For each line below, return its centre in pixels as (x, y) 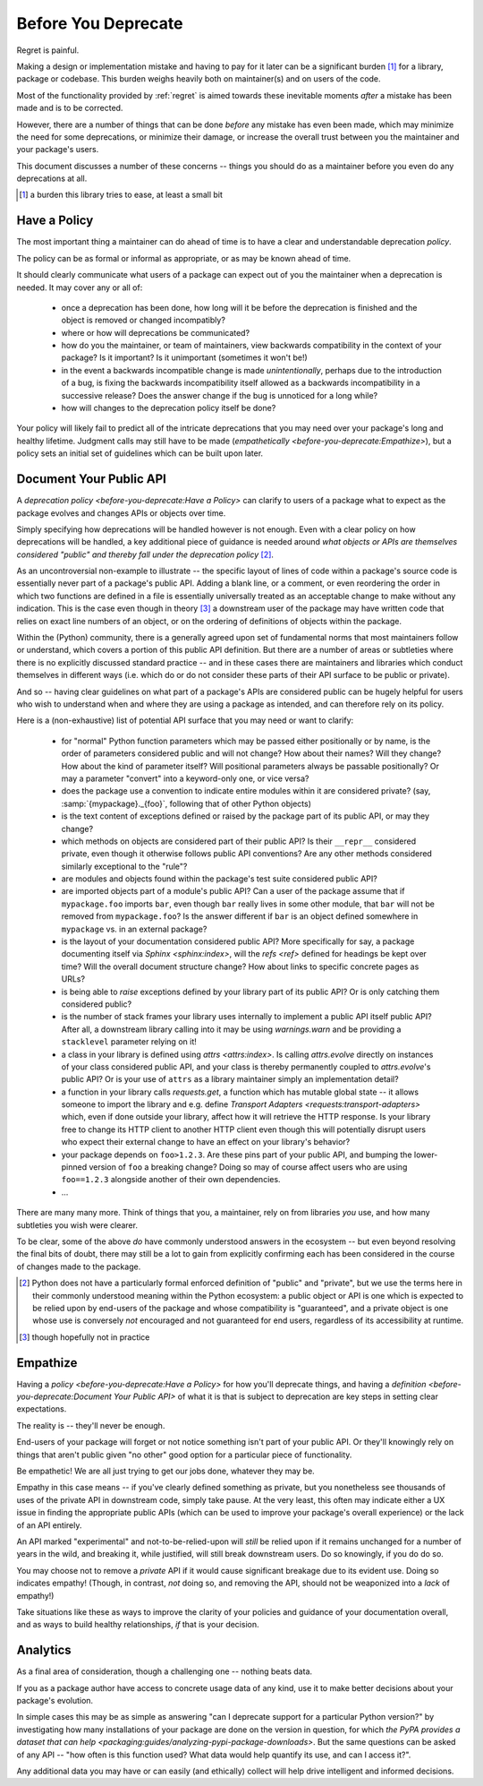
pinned (74, 1167)
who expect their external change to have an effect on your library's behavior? (206, 1142)
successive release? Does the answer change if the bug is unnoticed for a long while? (220, 395)
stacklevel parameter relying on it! (129, 1042)
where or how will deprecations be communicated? (156, 332)
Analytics (44, 1650)
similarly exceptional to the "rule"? (124, 866)
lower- (426, 1155)
